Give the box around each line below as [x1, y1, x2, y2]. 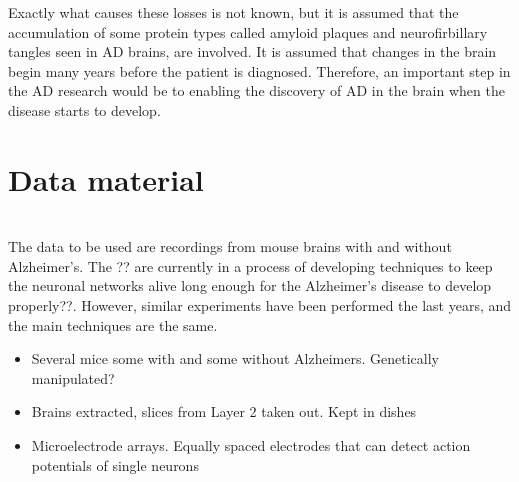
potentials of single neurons [31, 454, 199, 475]
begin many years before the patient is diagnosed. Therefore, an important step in [8, 60, 511, 81]
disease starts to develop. [8, 99, 161, 120]
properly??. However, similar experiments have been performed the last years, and [8, 295, 512, 316]
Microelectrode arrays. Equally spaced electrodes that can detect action [31, 435, 471, 456]
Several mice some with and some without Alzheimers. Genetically [31, 348, 439, 369]
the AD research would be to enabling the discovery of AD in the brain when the [8, 80, 505, 101]
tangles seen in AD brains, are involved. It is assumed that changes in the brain [8, 41, 497, 62]
